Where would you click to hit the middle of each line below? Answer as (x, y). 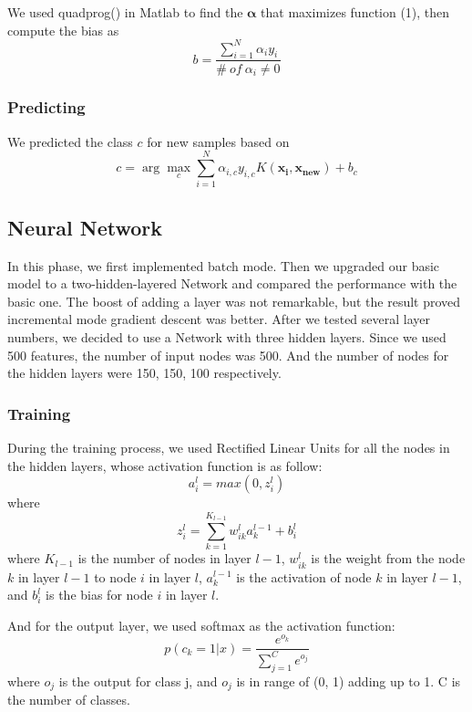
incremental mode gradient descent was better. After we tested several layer (219, 319)
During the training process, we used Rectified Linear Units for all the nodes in (229, 448)
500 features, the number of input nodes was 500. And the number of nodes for (228, 355)
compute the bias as (63, 30)
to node (115, 576)
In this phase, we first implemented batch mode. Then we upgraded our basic (224, 265)
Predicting (46, 107)
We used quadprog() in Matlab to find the (125, 12)
